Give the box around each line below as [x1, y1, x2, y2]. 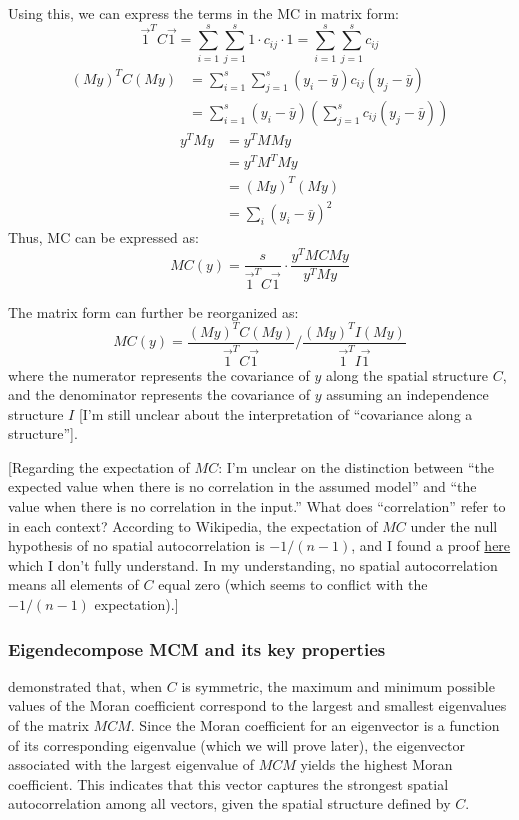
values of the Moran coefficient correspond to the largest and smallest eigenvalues [8, 695, 507, 716]
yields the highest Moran [300, 754, 453, 775]
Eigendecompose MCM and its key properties [8, 636, 386, 661]
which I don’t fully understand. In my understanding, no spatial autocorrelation [8, 554, 498, 575]
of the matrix [8, 715, 89, 736]
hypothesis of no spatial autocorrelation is [8, 535, 265, 556]
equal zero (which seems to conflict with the [158, 574, 428, 595]
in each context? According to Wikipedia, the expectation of [8, 515, 378, 536]
